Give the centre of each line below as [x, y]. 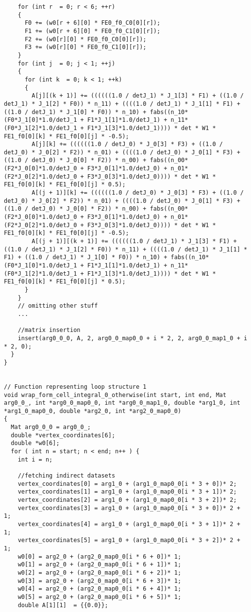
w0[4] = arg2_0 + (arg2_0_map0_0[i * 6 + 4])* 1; [100, 589]
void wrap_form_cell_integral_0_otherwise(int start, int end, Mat [115, 395]
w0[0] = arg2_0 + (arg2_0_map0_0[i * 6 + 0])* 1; [100, 556]
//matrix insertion [49, 330]
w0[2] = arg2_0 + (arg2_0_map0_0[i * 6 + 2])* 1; [100, 572]
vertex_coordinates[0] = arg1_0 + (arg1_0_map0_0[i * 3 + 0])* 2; [127, 484]
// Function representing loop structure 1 [75, 387]
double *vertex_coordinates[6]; [63, 435]
